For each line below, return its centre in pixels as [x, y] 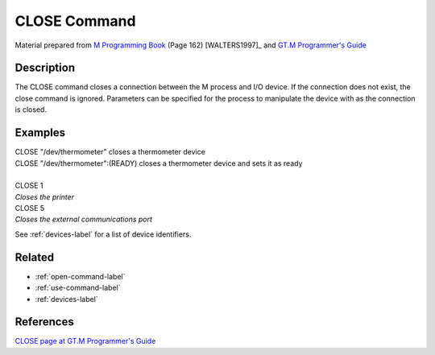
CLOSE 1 [29, 186]
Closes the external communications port [84, 219]
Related [35, 257]
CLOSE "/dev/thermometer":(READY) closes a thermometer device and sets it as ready [159, 163]
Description [45, 68]
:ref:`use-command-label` [78, 288]
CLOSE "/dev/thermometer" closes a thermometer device [110, 152]
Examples [40, 133]
